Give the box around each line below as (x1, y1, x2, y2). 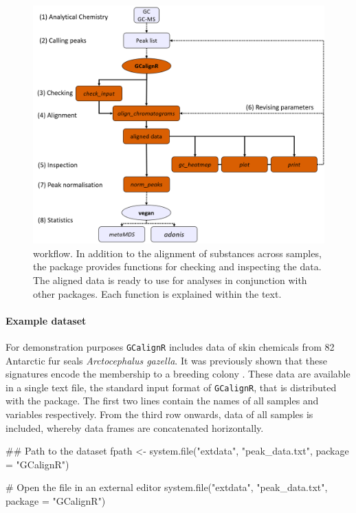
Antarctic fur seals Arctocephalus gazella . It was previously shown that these (5, 353, 327, 367)
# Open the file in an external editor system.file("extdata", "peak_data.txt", (5, 480, 328, 494)
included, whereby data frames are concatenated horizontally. (5, 420, 264, 435)
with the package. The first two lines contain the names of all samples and (5, 393, 319, 408)
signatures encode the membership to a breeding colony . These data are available (5, 367, 351, 381)
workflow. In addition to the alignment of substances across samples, (33, 245, 322, 260)
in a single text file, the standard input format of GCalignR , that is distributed (5, 380, 337, 394)
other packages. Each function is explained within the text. (33, 286, 282, 301)
